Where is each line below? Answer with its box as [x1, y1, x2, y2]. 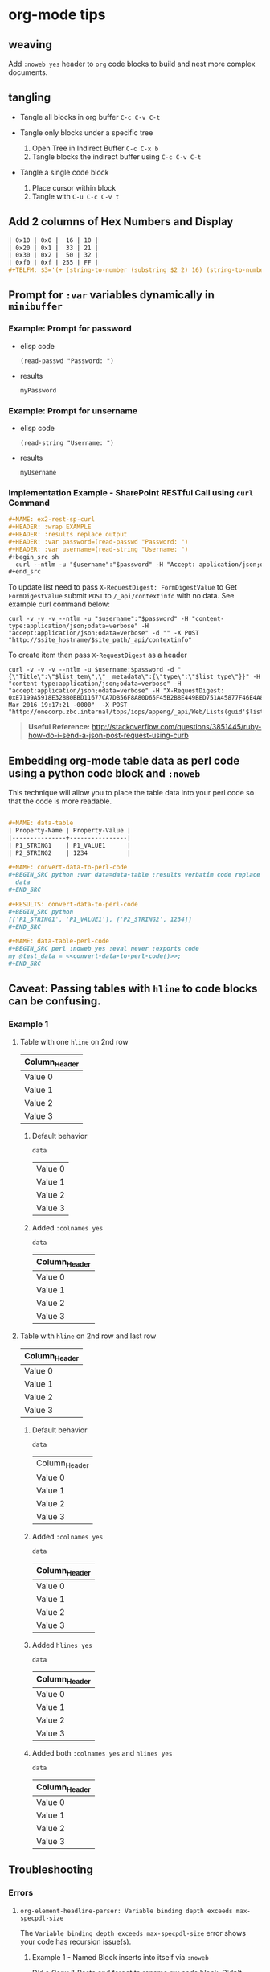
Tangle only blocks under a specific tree [19, 127, 153, 138]
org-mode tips [8, 6, 106, 24]
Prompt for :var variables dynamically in [8, 288, 215, 302]
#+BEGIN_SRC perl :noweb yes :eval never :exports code [8, 945, 199, 953]
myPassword [19, 386, 57, 395]
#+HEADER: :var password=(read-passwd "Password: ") [8, 537, 189, 546]
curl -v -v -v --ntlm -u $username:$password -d [8, 666, 174, 674]
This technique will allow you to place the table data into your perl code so [8, 788, 255, 798]
